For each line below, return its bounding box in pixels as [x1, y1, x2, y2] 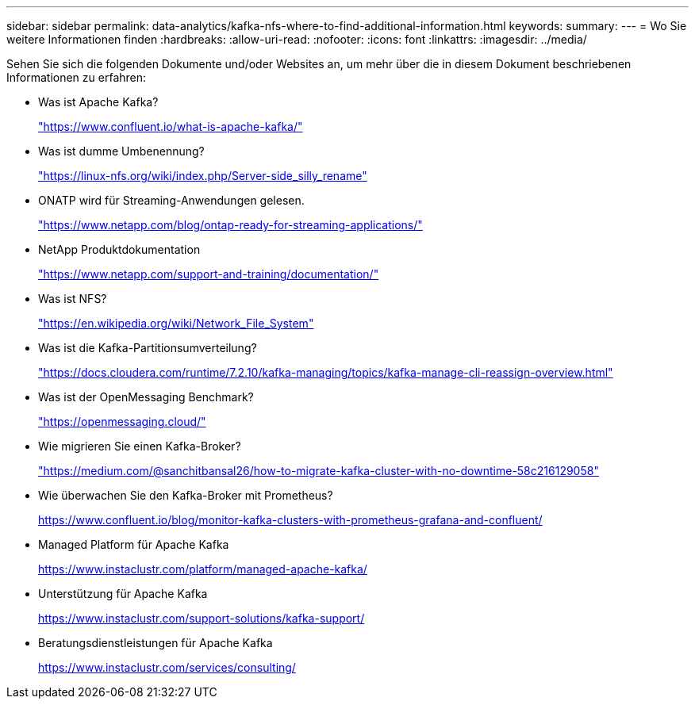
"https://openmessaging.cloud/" [38, 415, 206, 428]
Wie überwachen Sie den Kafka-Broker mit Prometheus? [38, 489, 333, 502]
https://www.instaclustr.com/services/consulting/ [38, 661, 296, 674]
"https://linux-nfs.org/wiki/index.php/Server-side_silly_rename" [38, 169, 367, 182]
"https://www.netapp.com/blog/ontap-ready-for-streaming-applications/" [38, 218, 423, 232]
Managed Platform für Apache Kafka [38, 538, 229, 551]
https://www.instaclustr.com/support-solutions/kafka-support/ [38, 611, 365, 625]
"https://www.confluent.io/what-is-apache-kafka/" [38, 120, 303, 133]
